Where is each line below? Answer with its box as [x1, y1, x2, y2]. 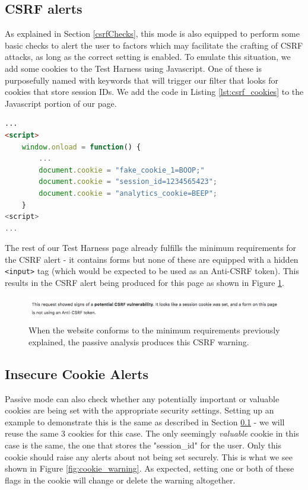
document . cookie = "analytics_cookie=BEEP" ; [39, 189, 218, 198]
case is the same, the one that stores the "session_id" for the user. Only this [5, 438, 281, 451]
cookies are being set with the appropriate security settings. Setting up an [5, 404, 274, 416]
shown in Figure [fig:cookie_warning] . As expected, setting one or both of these [5, 462, 294, 475]
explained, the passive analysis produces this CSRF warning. [28, 335, 249, 348]
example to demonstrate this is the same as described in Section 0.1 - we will [5, 415, 285, 428]
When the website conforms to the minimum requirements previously [28, 324, 280, 336]
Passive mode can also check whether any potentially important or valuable [5, 392, 280, 405]
